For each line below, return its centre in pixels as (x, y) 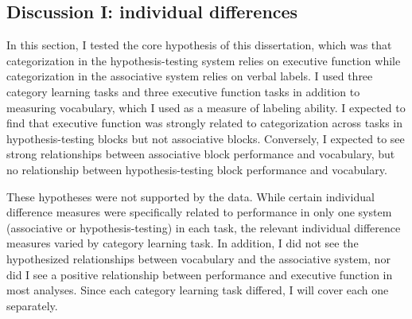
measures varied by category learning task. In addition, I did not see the (183, 243)
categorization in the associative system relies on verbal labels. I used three (190, 76)
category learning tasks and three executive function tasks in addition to (183, 91)
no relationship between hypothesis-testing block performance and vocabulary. (197, 169)
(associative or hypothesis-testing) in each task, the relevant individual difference (204, 227)
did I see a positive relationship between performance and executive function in (200, 274)
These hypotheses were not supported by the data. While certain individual (190, 196)
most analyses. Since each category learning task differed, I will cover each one (198, 290)
